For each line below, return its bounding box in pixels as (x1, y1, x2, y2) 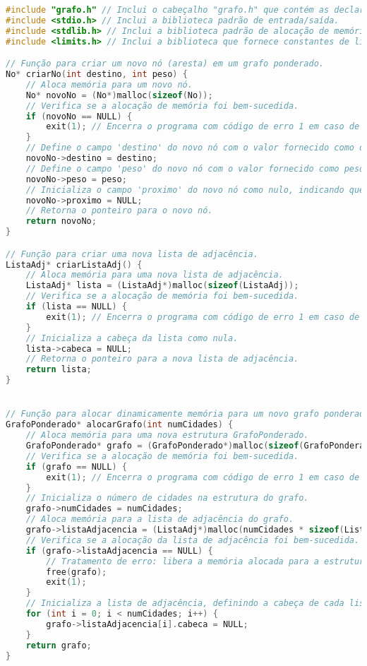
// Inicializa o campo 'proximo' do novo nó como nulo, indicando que (25, 184, 365, 195)
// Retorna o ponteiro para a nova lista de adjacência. (25, 354, 299, 364)
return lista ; (25, 364, 92, 375)
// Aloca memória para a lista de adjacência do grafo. (25, 514, 294, 525)
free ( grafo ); (46, 566, 107, 577)
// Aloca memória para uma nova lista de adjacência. (25, 270, 284, 280)
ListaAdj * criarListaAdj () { (6, 259, 143, 270)
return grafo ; (25, 640, 92, 650)
